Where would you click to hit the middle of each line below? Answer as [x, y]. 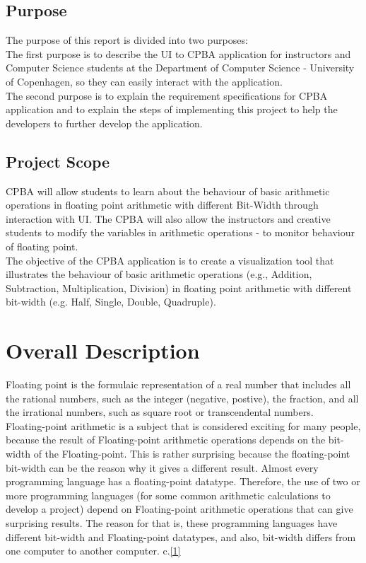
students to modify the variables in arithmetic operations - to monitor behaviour [181, 232]
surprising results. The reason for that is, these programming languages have [172, 522]
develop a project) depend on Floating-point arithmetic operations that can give [179, 509]
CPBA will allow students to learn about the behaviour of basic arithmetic [168, 191]
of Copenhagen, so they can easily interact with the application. [144, 81]
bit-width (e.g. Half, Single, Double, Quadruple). [111, 302]
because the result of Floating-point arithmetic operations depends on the [166, 440]
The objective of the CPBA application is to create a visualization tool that [170, 260]
